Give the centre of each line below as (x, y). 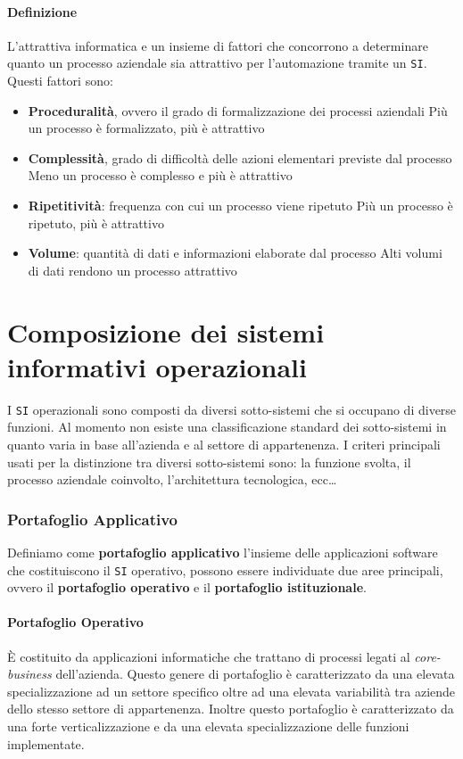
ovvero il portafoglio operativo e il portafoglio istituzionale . (187, 587)
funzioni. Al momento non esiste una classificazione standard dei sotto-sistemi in (227, 427)
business (29, 674)
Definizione (42, 11)
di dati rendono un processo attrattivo (132, 270)
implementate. (46, 743)
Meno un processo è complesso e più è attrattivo (160, 175)
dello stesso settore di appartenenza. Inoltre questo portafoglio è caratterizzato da (231, 709)
